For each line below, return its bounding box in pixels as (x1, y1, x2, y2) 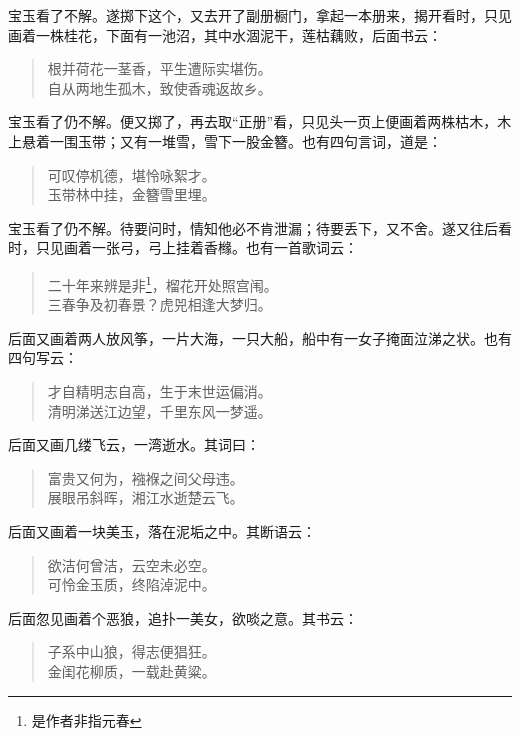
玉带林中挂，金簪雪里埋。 (47, 184, 216, 205)
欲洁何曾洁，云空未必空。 (47, 554, 216, 575)
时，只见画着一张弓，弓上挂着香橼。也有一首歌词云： (8, 237, 358, 258)
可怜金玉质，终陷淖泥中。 (47, 574, 216, 595)
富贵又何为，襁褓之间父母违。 (47, 467, 244, 488)
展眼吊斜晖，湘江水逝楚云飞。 (47, 487, 244, 508)
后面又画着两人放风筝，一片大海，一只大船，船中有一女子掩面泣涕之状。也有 (8, 327, 512, 348)
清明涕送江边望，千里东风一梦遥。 (47, 400, 272, 421)
